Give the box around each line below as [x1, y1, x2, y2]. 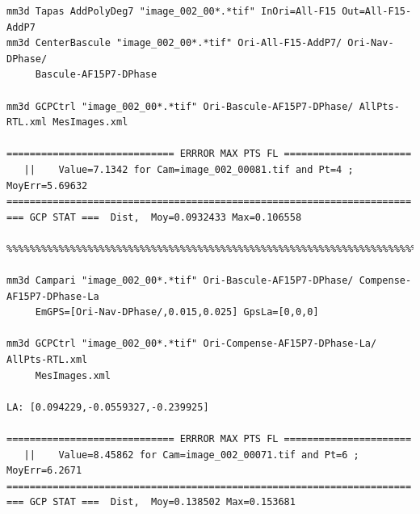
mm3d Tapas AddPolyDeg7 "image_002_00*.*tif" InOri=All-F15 [6, 6, 337, 17]
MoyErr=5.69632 [6, 179, 88, 192]
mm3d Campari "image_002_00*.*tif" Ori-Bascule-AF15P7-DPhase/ [6, 275, 354, 287]
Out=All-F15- [342, 6, 412, 17]
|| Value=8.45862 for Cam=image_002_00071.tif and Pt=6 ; [23, 449, 359, 461]
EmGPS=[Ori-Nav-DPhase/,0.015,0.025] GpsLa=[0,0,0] [35, 306, 319, 318]
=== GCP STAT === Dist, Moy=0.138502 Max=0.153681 [6, 496, 296, 508]
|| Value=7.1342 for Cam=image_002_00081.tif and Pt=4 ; [23, 163, 354, 175]
